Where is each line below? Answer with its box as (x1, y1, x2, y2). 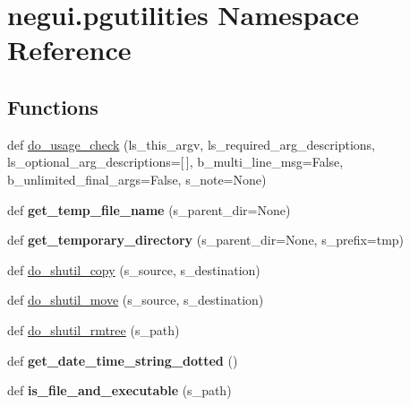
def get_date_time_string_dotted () (7, 350, 238, 369)
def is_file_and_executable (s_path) (7, 381, 232, 400)
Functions (7, 92, 98, 120)
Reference (7, 31, 132, 68)
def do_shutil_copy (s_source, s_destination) (7, 260, 261, 279)
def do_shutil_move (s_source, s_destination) (7, 290, 264, 309)
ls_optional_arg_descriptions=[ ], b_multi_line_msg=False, (7, 152, 344, 171)
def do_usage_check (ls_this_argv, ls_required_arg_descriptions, (7, 134, 375, 153)
